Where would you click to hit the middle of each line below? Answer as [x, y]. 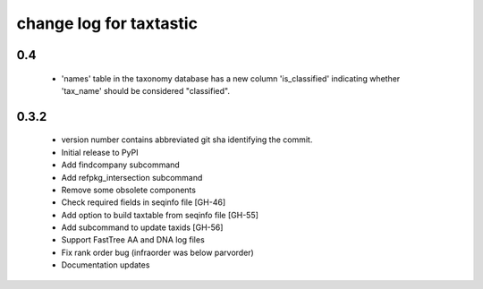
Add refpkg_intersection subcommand [132, 177]
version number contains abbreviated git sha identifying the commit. [187, 140]
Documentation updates [106, 265]
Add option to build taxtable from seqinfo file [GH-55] [160, 215]
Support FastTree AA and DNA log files [133, 240]
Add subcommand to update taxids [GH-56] [142, 227]
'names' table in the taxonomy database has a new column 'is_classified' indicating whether [231, 78]
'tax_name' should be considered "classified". [145, 90]
